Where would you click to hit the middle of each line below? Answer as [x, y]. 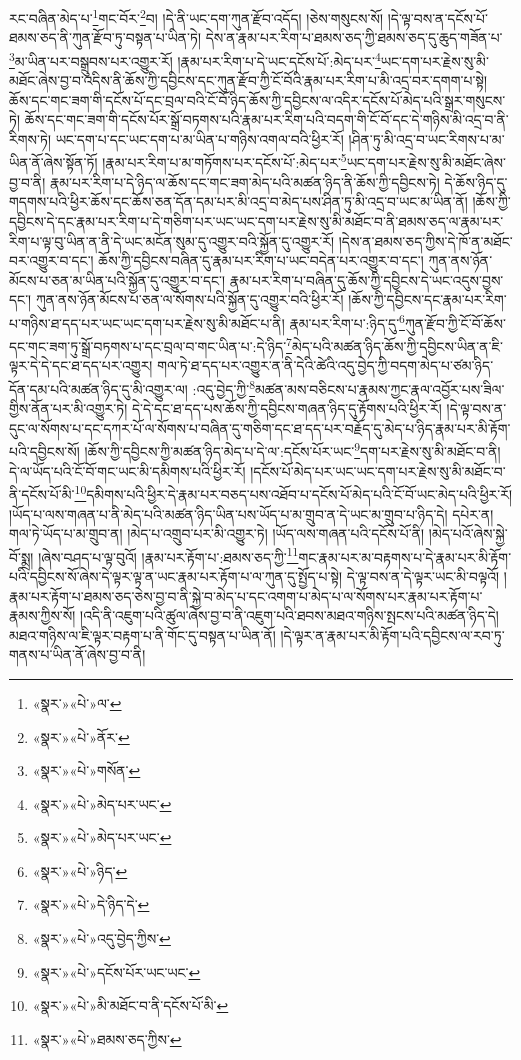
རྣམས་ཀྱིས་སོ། [42, 615]
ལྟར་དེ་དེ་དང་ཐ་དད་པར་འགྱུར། [81, 365]
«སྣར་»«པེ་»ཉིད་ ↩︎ [80, 870]
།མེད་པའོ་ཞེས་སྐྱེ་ [468, 533]
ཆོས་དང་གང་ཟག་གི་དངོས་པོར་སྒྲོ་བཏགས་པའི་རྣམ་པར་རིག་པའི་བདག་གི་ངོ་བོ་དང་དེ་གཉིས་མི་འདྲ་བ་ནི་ [266, 119]
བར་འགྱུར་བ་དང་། [51, 260]
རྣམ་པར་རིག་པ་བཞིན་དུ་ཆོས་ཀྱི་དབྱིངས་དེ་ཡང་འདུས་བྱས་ [366, 279]
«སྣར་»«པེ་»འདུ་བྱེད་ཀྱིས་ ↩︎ [101, 938]
